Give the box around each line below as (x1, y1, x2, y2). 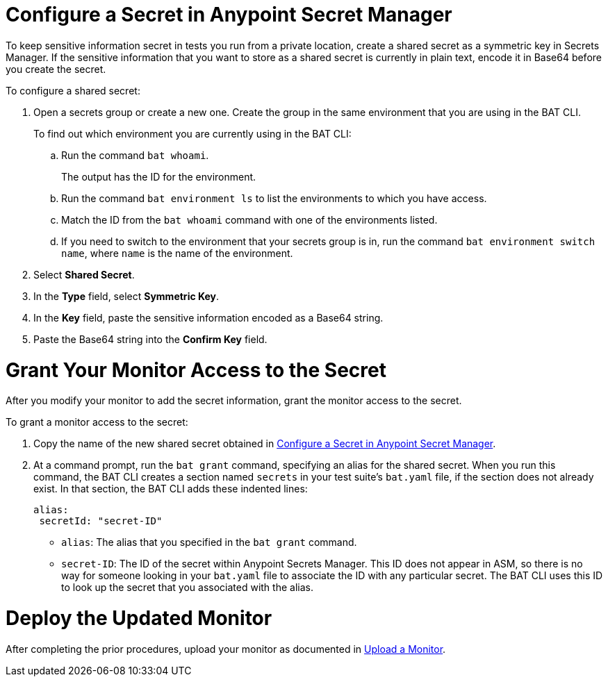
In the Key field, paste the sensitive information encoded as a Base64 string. (33, 311, 384, 324)
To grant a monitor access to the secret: (6, 416, 188, 429)
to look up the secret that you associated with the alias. (61, 581, 313, 594)
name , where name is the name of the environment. (61, 247, 293, 259)
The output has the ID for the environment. (61, 170, 256, 183)
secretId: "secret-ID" (39, 515, 163, 527)
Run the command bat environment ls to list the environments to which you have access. (61, 192, 487, 204)
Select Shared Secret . (33, 268, 135, 281)
